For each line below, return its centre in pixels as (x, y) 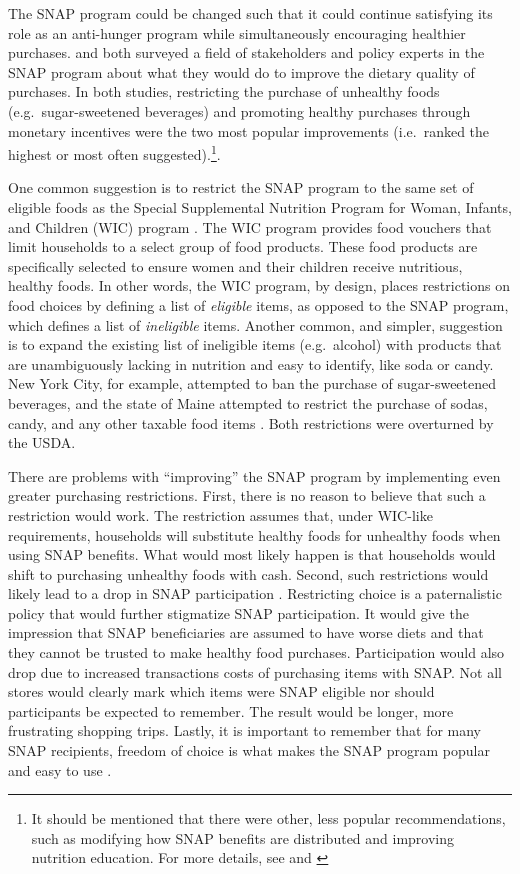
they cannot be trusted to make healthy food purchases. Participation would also (256, 652)
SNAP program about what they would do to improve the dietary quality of (241, 71)
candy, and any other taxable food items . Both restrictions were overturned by (251, 422)
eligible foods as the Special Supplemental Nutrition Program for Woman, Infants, (260, 207)
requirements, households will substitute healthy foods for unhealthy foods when (254, 534)
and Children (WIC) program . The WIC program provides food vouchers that (250, 226)
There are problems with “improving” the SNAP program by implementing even (254, 475)
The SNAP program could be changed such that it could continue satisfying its (250, 13)
